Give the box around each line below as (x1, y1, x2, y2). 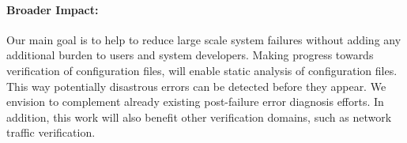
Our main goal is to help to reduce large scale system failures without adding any (6, 31, 401, 47)
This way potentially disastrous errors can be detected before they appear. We (6, 77, 386, 94)
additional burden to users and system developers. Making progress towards (6, 47, 374, 63)
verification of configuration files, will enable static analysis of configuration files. (6, 62, 398, 78)
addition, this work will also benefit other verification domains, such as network (6, 108, 392, 125)
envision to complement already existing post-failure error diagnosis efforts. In (6, 93, 384, 110)
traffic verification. (6, 124, 96, 141)
